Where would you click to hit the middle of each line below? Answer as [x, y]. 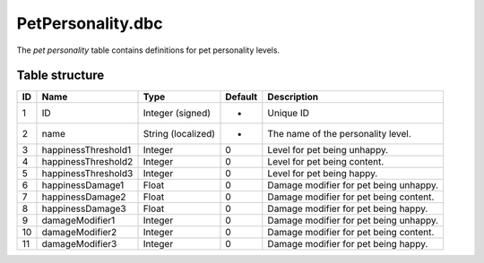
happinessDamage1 [83, 185]
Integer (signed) [177, 114]
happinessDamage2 [84, 197]
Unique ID [288, 114]
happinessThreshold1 [86, 150]
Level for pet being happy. [323, 174]
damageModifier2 [79, 233]
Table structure [60, 76]
